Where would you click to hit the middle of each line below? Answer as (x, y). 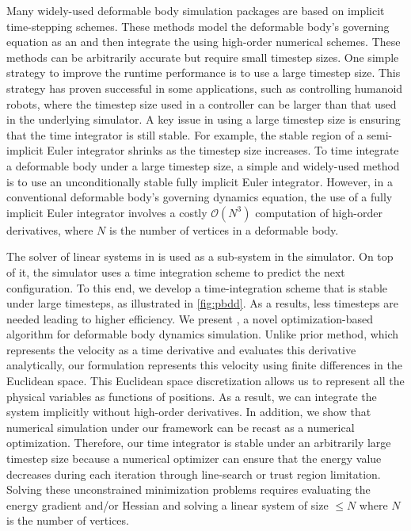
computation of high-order (319, 212)
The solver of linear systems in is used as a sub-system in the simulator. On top (200, 256)
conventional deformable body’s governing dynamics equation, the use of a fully (200, 197)
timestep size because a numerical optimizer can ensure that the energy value (194, 458)
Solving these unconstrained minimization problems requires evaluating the (188, 489)
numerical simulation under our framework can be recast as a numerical (181, 427)
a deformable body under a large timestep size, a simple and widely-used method (203, 165)
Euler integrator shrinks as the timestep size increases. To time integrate (223, 150)
